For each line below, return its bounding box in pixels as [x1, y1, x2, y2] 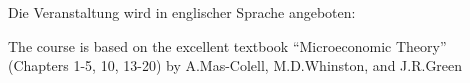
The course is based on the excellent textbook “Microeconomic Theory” [8, 35, 447, 56]
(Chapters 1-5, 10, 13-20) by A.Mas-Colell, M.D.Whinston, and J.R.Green [8, 55, 463, 76]
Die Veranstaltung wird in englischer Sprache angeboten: [8, 2, 356, 22]
